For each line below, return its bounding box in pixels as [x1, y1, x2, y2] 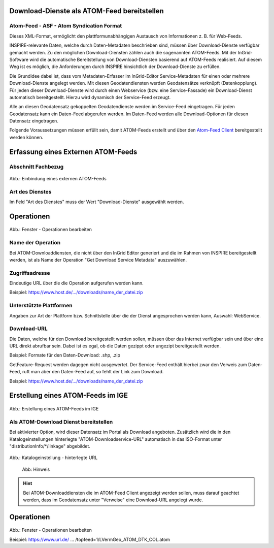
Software [9, 56, 29, 62]
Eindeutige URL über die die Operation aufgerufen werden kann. [9, 280, 144, 286]
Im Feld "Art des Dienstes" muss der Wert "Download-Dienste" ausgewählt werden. [9, 199, 184, 205]
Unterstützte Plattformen [9, 302, 73, 309]
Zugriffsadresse [9, 269, 50, 276]
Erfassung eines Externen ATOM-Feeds [9, 147, 138, 156]
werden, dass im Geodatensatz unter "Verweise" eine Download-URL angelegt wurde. [23, 497, 203, 503]
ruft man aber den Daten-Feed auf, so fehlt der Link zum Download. [22, 369, 164, 375]
